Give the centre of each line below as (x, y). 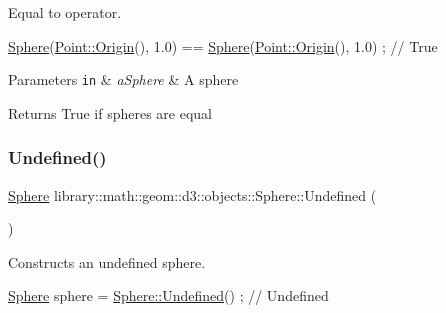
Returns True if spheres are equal (110, 112)
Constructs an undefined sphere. (107, 261)
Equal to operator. (65, 12)
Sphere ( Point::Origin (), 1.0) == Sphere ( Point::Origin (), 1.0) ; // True (223, 45)
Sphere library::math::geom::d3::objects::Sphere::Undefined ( (192, 194)
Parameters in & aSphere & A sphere (123, 79)
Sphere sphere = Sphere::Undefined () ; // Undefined (168, 295)
